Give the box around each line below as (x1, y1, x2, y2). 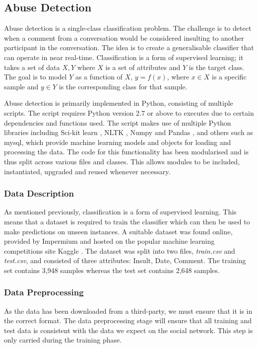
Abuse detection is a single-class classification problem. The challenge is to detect (4, 23, 252, 33)
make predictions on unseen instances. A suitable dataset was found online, (4, 226, 233, 236)
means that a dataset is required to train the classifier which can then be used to (4, 216, 250, 226)
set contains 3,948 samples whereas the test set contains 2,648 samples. (4, 265, 220, 275)
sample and (4, 81, 39, 91)
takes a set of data (4, 62, 60, 72)
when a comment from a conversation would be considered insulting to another (4, 32, 244, 43)
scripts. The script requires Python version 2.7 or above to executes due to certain (4, 107, 254, 118)
